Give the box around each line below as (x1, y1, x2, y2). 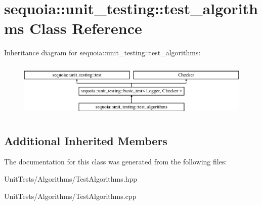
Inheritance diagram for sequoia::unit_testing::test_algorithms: (4, 47, 201, 58)
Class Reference (29, 18, 142, 39)
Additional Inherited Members (4, 132, 167, 148)
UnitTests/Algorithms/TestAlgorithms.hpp (4, 174, 137, 184)
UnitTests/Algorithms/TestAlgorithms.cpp (4, 190, 137, 201)
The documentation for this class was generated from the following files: (4, 156, 227, 167)
